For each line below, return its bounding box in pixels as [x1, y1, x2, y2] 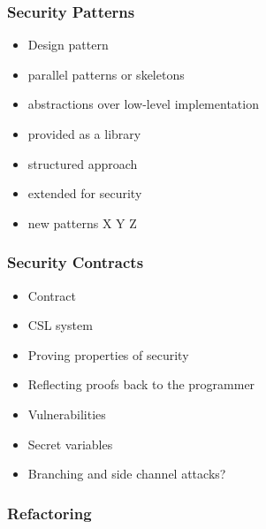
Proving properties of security [27, 345, 189, 364]
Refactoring [7, 502, 92, 524]
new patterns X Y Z [27, 213, 137, 232]
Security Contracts [7, 251, 144, 273]
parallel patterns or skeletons [27, 65, 185, 83]
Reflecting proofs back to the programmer [27, 375, 255, 394]
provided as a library [27, 125, 141, 142]
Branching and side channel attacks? [27, 464, 226, 483]
